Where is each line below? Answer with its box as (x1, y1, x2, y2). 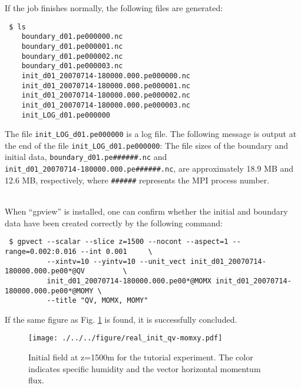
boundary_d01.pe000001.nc (21, 42, 123, 51)
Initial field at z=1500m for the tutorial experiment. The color (28, 351, 253, 363)
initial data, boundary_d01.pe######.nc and (5, 150, 167, 163)
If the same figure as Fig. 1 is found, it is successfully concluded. (5, 313, 237, 325)
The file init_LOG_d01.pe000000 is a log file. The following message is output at (5, 128, 297, 140)
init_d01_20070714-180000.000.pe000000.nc (21, 71, 190, 80)
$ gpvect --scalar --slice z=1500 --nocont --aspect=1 (9, 238, 229, 246)
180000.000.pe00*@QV (5, 267, 85, 276)
